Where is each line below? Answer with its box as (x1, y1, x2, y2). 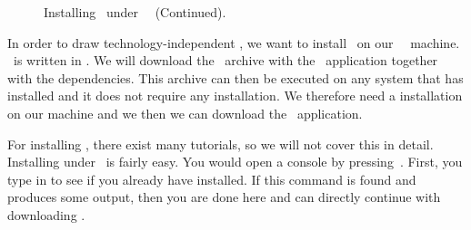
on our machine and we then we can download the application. (7, 103, 363, 122)
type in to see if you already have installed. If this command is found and (7, 169, 416, 188)
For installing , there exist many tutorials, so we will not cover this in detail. (7, 134, 434, 153)
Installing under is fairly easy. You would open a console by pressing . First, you (7, 152, 463, 171)
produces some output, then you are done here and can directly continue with (7, 187, 441, 206)
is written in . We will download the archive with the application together (13, 51, 438, 70)
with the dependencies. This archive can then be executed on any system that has (7, 68, 464, 87)
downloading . (7, 205, 85, 224)
